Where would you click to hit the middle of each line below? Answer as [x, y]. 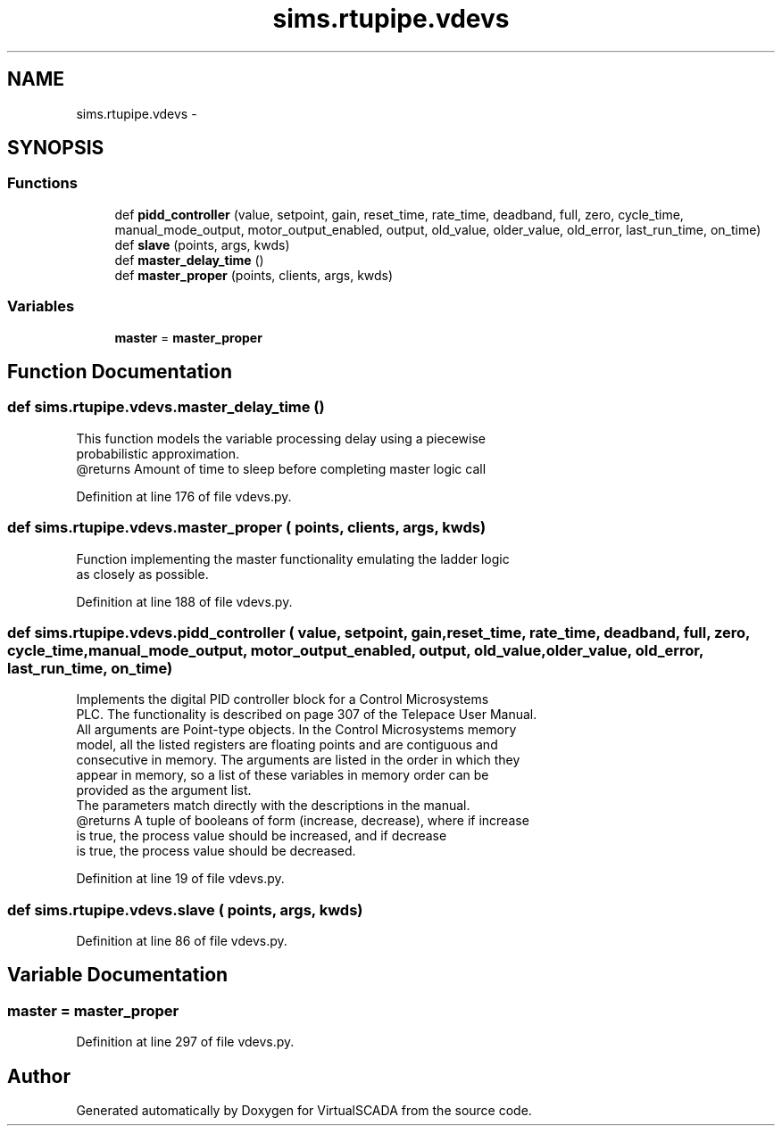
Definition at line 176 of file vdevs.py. [184, 496]
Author [39, 1076]
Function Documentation [120, 371]
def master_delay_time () [189, 260]
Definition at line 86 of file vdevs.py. [182, 941]
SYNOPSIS [56, 148]
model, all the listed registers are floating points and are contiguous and [287, 745]
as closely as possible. [142, 574]
